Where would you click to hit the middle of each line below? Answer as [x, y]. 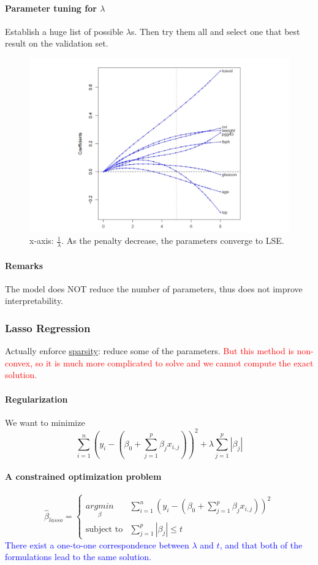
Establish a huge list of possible [64, 31]
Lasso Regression [48, 328]
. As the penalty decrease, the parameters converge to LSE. [173, 241]
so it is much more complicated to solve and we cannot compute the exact [174, 362]
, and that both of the [261, 544]
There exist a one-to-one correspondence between [97, 544]
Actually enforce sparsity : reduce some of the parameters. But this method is [150, 351]
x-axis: [42, 241]
